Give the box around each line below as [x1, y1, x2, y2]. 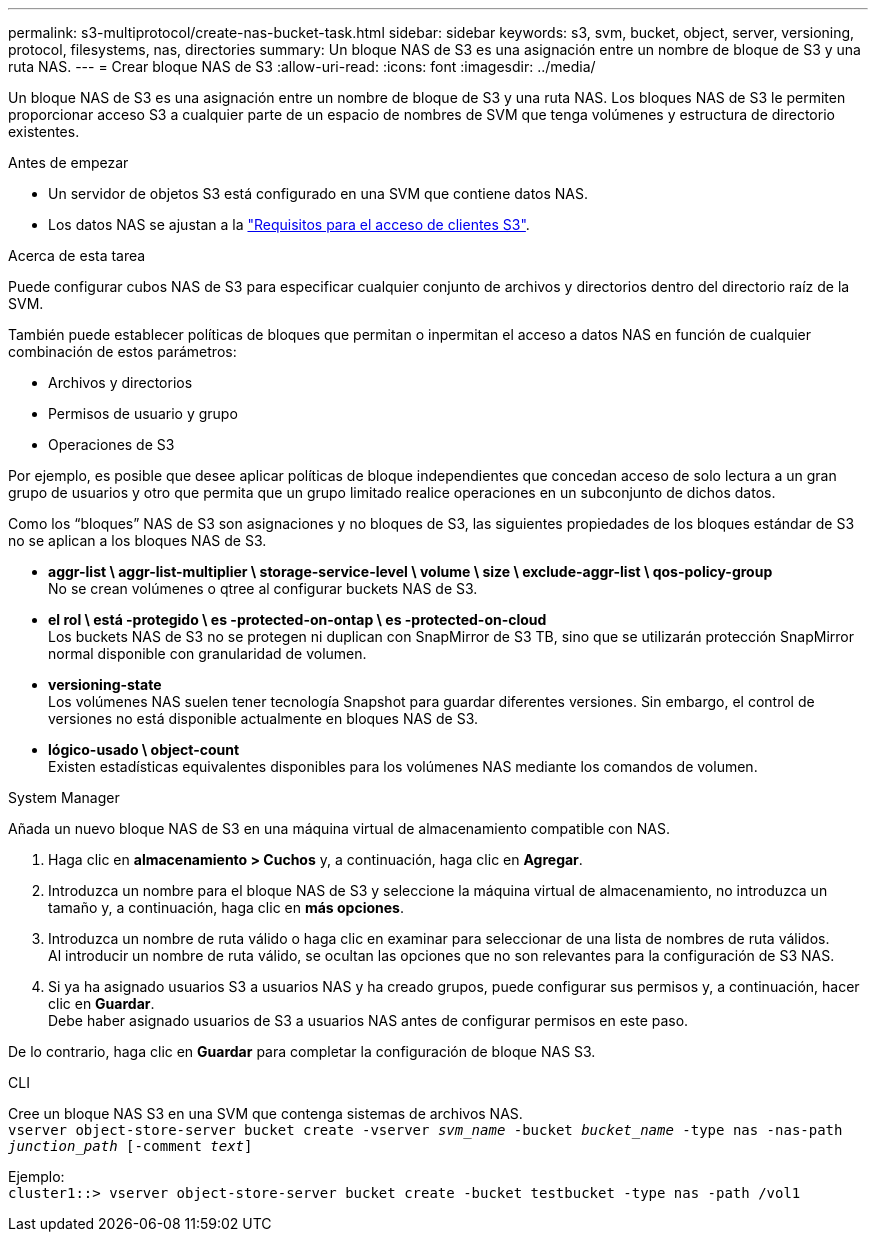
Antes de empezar [8, 154, 129, 171]
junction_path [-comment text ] [8, 1138, 253, 1154]
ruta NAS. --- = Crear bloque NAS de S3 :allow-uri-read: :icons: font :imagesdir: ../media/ [8, 58, 596, 75]
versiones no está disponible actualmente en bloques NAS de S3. [48, 710, 479, 727]
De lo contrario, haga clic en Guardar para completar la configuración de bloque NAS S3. [8, 1043, 596, 1060]
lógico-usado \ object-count [48, 741, 240, 758]
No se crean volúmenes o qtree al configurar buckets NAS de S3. [48, 580, 478, 597]
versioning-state [48, 676, 162, 693]
